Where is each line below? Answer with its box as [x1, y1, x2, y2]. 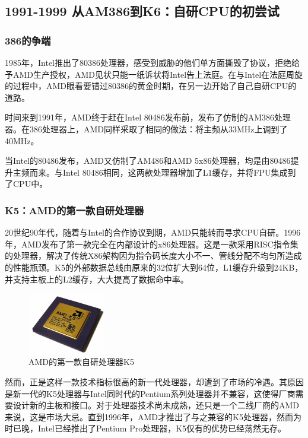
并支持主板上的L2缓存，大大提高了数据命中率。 [5, 272, 189, 285]
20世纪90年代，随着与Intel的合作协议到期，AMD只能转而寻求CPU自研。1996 [5, 226, 301, 239]
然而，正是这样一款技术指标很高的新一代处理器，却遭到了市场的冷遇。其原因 [5, 376, 304, 388]
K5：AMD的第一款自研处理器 [5, 202, 144, 217]
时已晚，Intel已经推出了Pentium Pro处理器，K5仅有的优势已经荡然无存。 [5, 422, 287, 434]
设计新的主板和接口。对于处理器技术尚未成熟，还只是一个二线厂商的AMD [12, 399, 300, 411]
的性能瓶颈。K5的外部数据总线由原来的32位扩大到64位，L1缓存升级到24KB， [5, 261, 303, 273]
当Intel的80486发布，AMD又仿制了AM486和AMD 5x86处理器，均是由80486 [5, 154, 291, 167]
